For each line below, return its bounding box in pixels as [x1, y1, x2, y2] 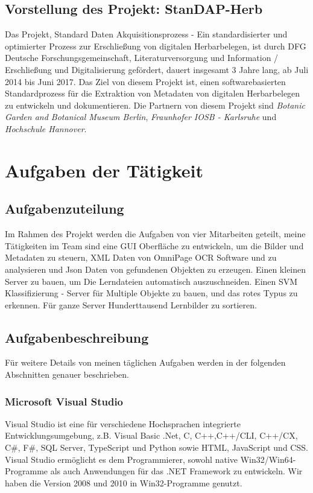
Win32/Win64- [240, 453, 296, 465]
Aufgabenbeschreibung [5, 328, 149, 346]
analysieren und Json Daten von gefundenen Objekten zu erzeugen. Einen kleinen [5, 262, 306, 275]
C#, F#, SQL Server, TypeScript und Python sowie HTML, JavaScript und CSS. [5, 441, 308, 454]
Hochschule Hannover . [5, 122, 87, 135]
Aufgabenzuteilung [5, 199, 124, 218]
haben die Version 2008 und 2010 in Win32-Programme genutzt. [5, 476, 242, 489]
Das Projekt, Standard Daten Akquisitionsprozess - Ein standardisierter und [5, 28, 288, 40]
